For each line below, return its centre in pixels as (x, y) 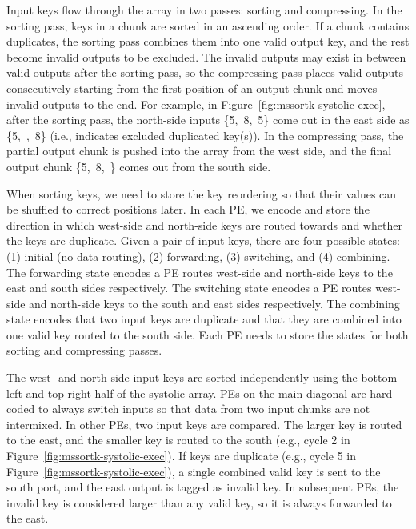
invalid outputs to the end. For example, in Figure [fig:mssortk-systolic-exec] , (196, 104)
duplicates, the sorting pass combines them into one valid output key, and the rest (208, 41)
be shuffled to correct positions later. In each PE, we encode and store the (188, 209)
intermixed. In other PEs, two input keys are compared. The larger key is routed (204, 424)
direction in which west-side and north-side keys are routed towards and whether (204, 224)
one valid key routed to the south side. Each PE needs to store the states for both (208, 334)
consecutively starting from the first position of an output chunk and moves (192, 88)
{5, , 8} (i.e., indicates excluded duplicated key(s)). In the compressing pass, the (205, 135)
